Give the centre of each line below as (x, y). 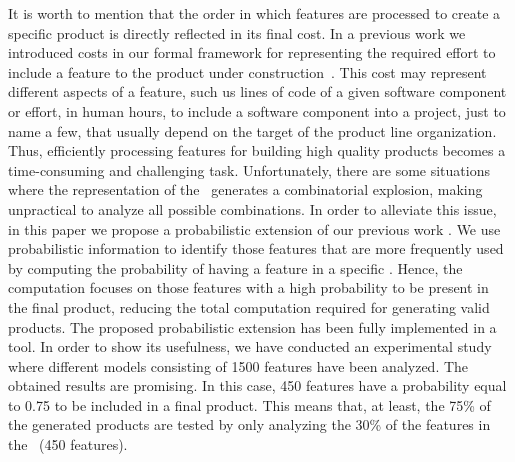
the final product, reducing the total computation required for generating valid (249, 306)
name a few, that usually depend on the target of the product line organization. (252, 130)
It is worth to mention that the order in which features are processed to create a (254, 13)
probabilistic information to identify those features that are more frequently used (256, 248)
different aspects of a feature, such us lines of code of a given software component (257, 91)
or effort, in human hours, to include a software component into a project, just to (257, 110)
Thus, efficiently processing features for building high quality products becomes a (257, 150)
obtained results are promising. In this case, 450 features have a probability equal (257, 385)
